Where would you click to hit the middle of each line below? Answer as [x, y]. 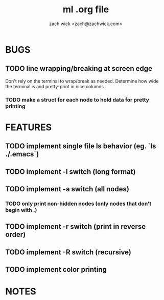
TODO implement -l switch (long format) [71, 172]
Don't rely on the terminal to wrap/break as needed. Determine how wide [82, 81]
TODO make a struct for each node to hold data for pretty [77, 99]
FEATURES [29, 127]
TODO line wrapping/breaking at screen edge [79, 68]
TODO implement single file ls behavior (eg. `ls [81, 146]
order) [16, 235]
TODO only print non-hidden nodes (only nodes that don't [78, 204]
